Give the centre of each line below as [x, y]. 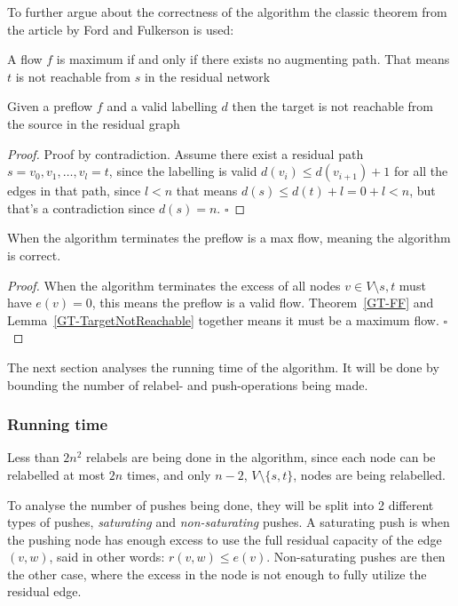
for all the [421, 171]
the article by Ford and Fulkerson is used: [121, 29]
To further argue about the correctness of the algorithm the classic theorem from [227, 12]
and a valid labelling [162, 106]
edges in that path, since [74, 191]
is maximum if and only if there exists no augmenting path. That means [253, 59]
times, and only [169, 474]
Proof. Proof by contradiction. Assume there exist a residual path [186, 153]
